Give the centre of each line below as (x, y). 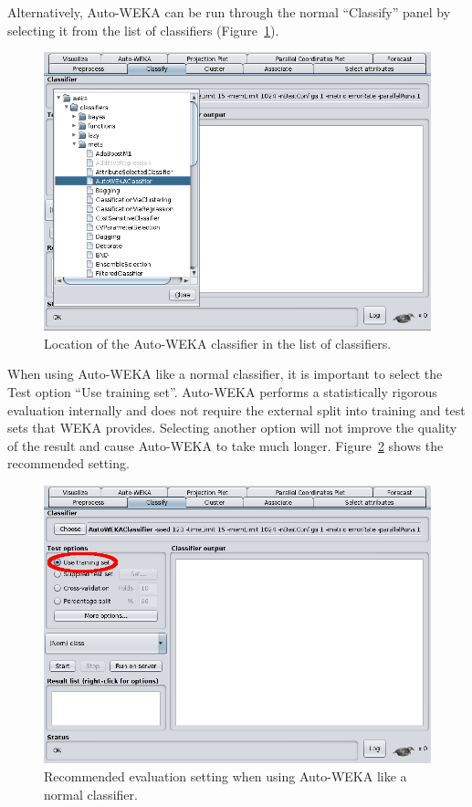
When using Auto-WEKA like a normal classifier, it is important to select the (225, 374)
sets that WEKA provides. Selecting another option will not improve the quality (232, 428)
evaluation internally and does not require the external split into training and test (236, 409)
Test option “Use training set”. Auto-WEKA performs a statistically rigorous (222, 391)
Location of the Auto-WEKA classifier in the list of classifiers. (218, 343)
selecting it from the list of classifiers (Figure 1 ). (143, 30)
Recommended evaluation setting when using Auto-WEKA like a (226, 776)
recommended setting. (68, 463)
